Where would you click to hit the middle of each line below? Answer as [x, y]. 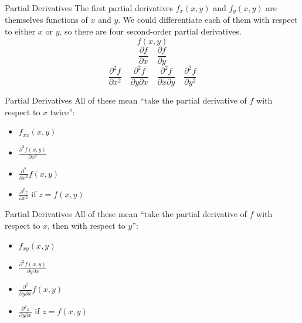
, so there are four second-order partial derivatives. [150, 31]
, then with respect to [86, 226]
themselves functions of [46, 20]
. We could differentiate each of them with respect [208, 20]
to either [20, 31]
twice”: [62, 111]
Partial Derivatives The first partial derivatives [89, 8]
